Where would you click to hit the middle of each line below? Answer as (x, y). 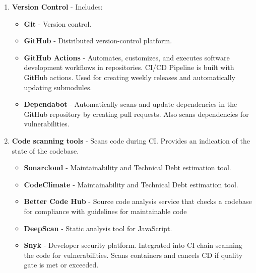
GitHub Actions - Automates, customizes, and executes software (127, 57)
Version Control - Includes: (57, 7)
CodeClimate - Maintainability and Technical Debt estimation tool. (131, 184)
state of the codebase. (45, 150)
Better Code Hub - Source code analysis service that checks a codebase (138, 201)
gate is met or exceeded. (61, 265)
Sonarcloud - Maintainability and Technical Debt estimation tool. (127, 167)
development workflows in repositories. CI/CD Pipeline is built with (129, 67)
